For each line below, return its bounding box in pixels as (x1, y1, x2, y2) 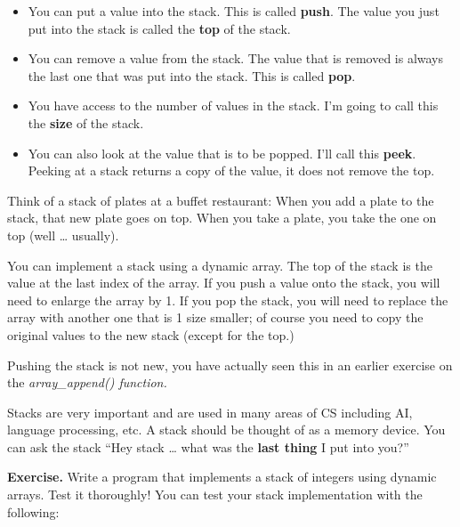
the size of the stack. (28, 113, 144, 132)
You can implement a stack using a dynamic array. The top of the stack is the (7, 255, 432, 274)
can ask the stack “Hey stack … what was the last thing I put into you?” (7, 437, 409, 456)
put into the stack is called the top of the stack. (28, 19, 291, 37)
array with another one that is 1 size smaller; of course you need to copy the (7, 308, 424, 327)
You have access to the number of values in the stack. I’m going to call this (28, 96, 439, 115)
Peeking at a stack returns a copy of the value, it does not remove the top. (28, 161, 435, 180)
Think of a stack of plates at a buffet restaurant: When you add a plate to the (7, 191, 434, 209)
